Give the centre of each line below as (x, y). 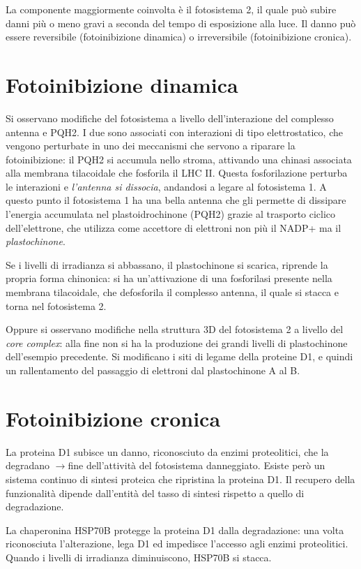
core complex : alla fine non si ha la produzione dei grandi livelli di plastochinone (177, 342)
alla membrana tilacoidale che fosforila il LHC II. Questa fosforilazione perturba (177, 173)
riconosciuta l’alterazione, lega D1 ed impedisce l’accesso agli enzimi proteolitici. (177, 544)
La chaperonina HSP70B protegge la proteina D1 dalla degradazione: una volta (175, 530)
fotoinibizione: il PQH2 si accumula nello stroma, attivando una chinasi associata (179, 159)
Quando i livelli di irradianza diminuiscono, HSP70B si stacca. (139, 557)
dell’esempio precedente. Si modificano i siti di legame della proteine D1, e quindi (179, 356)
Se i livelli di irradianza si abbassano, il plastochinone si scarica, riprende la (167, 264)
